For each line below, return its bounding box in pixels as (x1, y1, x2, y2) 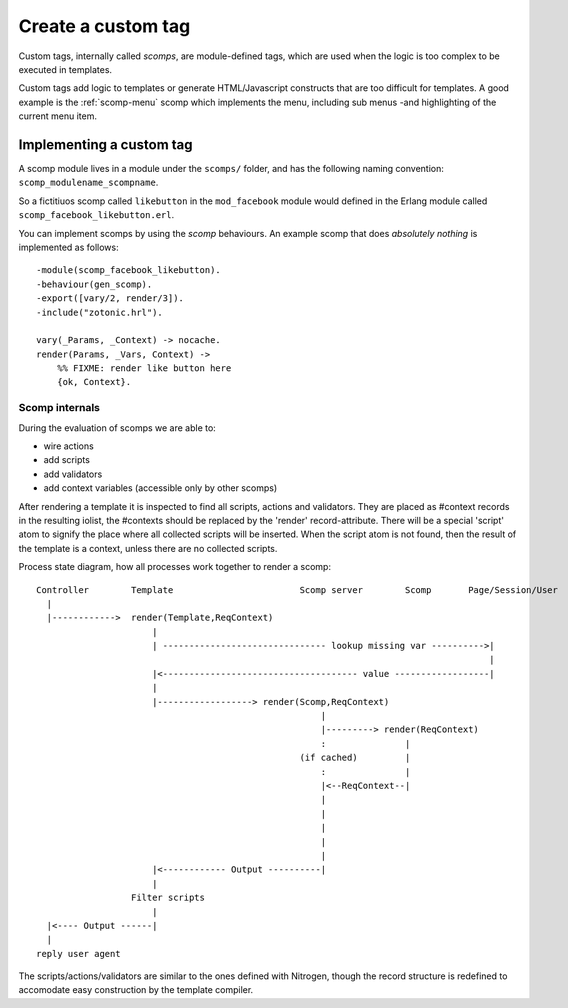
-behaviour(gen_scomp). (36, 278, 153, 290)
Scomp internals (18, 401, 100, 415)
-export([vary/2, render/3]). (36, 293, 185, 304)
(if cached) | (299, 752, 411, 764)
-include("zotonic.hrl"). (36, 306, 164, 318)
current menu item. (18, 110, 97, 122)
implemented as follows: (18, 241, 119, 253)
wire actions (43, 440, 94, 452)
